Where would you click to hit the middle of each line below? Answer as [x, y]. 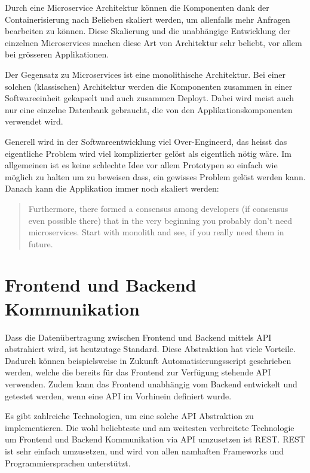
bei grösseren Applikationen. [57, 54]
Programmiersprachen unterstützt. [68, 463]
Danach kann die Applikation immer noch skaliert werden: [112, 188]
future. [41, 243]
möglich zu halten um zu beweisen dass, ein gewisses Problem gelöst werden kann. [155, 176]
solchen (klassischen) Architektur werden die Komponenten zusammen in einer [149, 86]
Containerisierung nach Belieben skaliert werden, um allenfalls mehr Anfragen [148, 19]
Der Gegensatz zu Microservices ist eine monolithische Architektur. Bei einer [145, 74]
